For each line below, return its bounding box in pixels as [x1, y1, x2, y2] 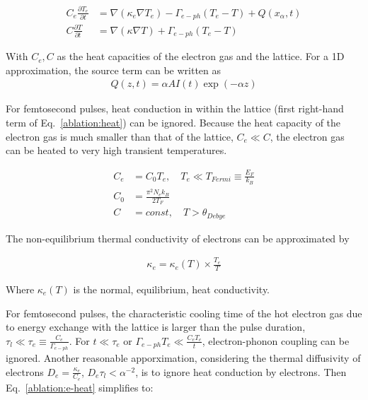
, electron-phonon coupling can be [202, 333, 350, 348]
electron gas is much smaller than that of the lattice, [6, 129, 234, 143]
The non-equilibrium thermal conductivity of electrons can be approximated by [6, 230, 350, 245]
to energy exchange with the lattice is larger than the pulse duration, [6, 319, 306, 334]
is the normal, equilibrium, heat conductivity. [73, 281, 270, 296]
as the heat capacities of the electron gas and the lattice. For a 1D [57, 49, 345, 64]
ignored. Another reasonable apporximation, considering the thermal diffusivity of [6, 350, 361, 365]
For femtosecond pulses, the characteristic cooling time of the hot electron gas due [6, 305, 362, 320]
